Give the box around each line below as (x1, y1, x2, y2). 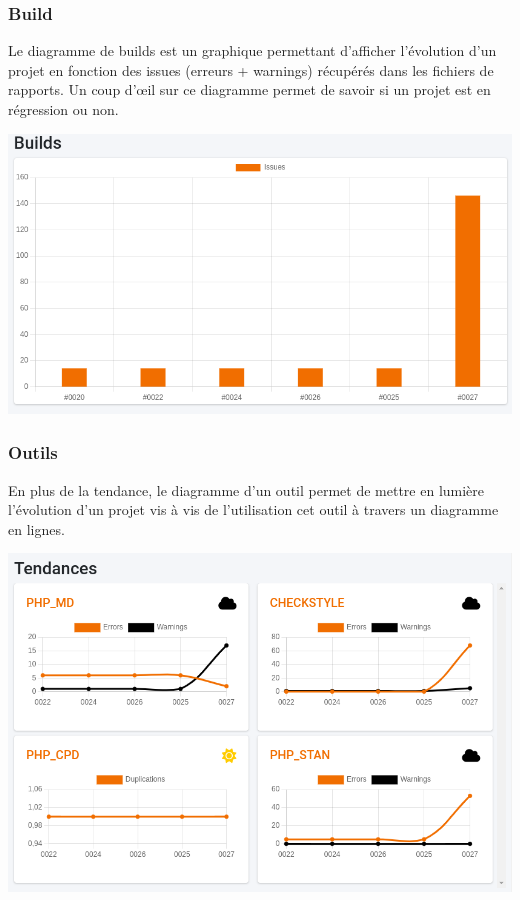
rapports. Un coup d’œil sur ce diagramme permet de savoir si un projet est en (8, 79, 491, 100)
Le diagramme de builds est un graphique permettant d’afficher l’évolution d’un (8, 40, 497, 61)
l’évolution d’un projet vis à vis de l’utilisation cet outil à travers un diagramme (8, 499, 499, 520)
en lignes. (8, 518, 65, 539)
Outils (8, 440, 58, 465)
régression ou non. (8, 99, 119, 119)
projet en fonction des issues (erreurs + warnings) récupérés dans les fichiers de (8, 59, 494, 80)
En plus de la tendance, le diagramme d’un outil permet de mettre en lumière (8, 479, 485, 500)
